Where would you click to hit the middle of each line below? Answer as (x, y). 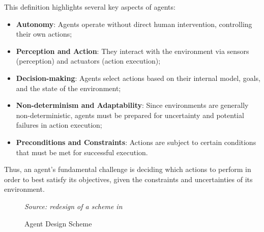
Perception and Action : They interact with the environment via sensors (133, 51)
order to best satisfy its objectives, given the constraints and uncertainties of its (128, 179)
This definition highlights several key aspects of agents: (90, 7)
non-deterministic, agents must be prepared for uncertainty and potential (130, 115)
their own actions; (44, 34)
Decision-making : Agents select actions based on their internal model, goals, (138, 78)
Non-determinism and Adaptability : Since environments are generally (132, 105)
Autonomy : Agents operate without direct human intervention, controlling (134, 24)
